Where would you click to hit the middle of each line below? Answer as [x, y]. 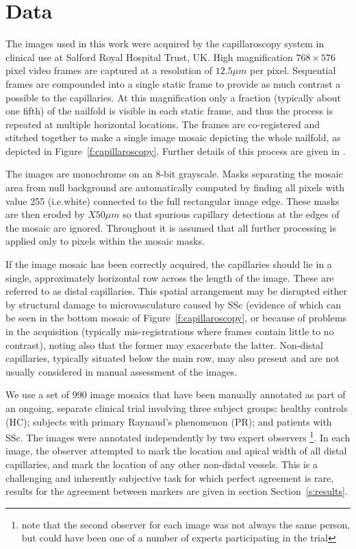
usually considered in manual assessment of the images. [122, 371]
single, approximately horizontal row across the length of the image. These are [170, 277]
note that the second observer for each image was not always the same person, [186, 524]
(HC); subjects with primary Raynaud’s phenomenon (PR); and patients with [169, 421]
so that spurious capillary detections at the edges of [231, 214]
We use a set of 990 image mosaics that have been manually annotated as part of [176, 394]
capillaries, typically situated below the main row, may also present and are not [173, 358]
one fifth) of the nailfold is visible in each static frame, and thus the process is [169, 111]
